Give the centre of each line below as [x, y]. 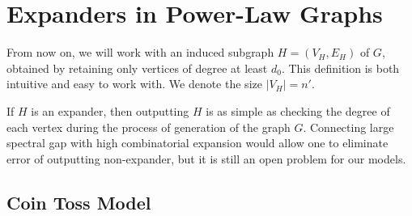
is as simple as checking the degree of [298, 110]
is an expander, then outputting [110, 110]
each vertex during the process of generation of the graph [149, 127]
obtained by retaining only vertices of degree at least [137, 68]
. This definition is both [340, 68]
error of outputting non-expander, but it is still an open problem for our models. [206, 158]
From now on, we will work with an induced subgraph [140, 52]
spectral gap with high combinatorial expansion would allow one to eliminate [198, 143]
